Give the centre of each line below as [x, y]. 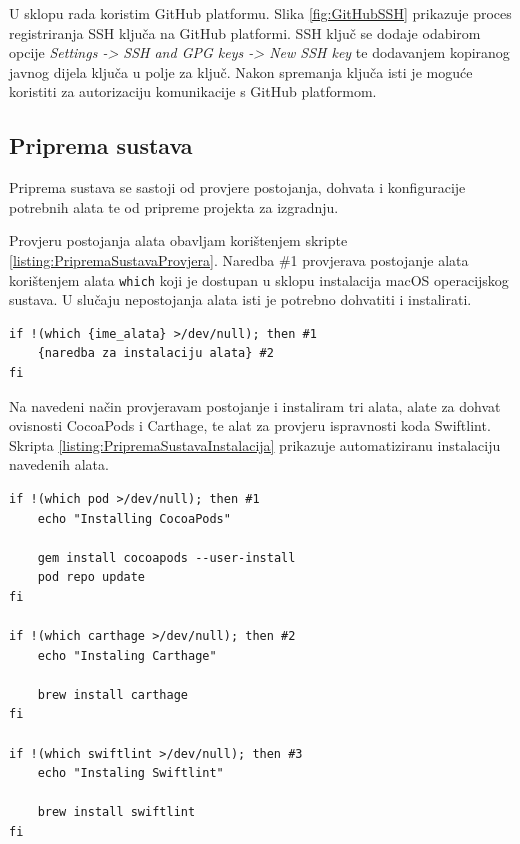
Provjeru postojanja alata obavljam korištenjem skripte [178, 240]
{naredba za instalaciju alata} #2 [155, 353]
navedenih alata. [59, 464]
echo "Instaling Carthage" [127, 655]
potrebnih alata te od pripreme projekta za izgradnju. [174, 206]
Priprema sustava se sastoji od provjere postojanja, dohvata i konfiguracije [237, 187]
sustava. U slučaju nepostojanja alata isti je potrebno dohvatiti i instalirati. [240, 299]
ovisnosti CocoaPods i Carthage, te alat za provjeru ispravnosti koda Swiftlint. [250, 425]
